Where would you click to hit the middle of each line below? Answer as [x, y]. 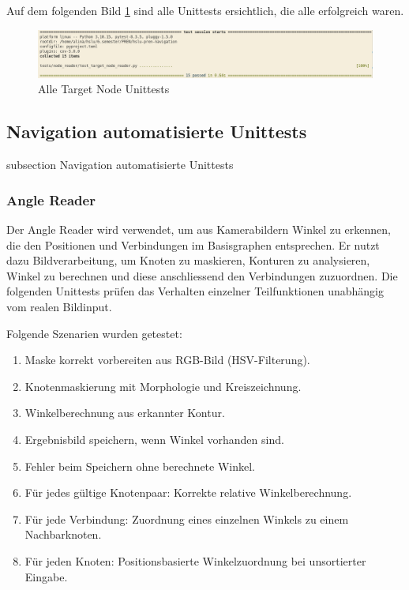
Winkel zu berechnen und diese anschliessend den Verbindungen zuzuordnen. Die [202, 275]
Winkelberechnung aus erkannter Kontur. [125, 413]
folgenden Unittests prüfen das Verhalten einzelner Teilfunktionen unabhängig [195, 291]
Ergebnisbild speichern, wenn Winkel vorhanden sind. [154, 440]
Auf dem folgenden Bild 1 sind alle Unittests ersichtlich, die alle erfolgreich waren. [205, 10]
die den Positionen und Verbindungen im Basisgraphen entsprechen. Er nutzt [193, 244]
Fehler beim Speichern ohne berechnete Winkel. [140, 466]
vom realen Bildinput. [59, 307]
